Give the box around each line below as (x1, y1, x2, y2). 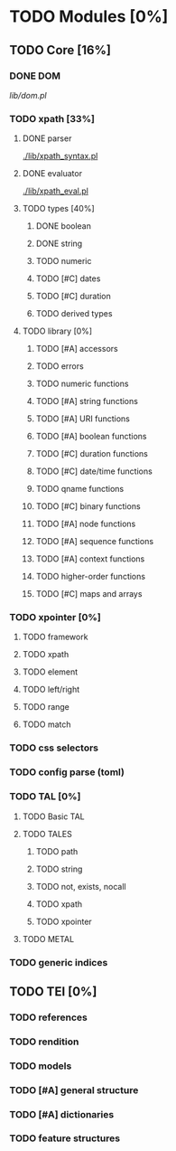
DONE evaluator (22, 168, 83, 179)
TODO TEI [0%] (9, 984, 97, 999)
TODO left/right (22, 684, 79, 695)
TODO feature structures (9, 1132, 120, 1145)
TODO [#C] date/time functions (35, 466, 153, 476)
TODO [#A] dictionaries (9, 1108, 115, 1120)
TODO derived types (35, 308, 113, 319)
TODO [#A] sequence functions (35, 536, 154, 547)
